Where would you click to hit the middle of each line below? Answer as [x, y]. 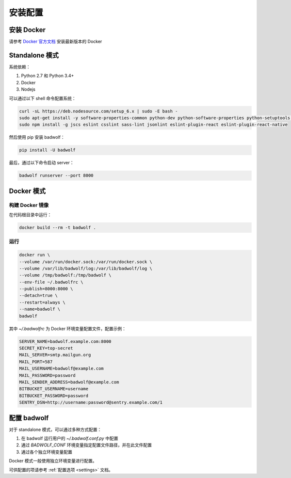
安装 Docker [27, 30]
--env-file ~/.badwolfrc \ [51, 282]
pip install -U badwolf [48, 150]
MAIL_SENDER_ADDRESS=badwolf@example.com [69, 382]
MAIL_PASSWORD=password [48, 375]
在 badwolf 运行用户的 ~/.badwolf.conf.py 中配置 [70, 438]
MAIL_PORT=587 [36, 362]
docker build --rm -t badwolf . [58, 227]
